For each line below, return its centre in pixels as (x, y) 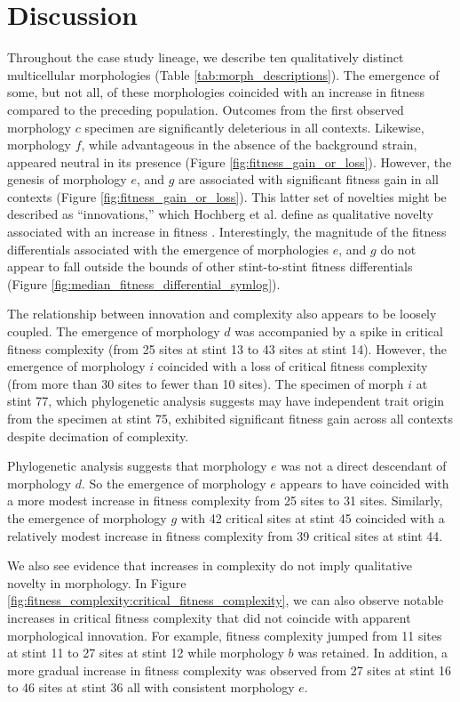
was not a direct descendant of (364, 466)
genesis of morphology (67, 179)
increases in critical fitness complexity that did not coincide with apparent (209, 617)
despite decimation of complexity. (98, 436)
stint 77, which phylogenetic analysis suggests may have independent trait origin (226, 401)
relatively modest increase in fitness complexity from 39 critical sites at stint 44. (225, 535)
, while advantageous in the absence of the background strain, (249, 145)
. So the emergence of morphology (174, 483)
